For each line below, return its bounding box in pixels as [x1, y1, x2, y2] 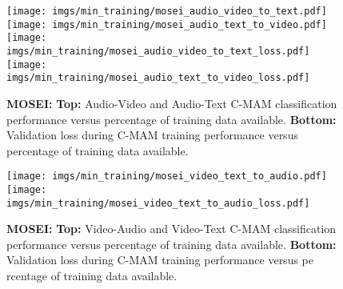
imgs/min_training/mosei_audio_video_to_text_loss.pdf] [6, 45, 310, 57]
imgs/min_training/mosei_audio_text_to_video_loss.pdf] [6, 72, 310, 84]
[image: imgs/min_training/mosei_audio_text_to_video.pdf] [6, 18, 327, 30]
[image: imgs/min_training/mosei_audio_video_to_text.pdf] [6, 6, 327, 17]
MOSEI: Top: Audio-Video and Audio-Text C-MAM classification [6, 94, 337, 111]
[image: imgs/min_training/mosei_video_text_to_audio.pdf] [6, 171, 327, 183]
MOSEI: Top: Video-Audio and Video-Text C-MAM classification [6, 220, 337, 237]
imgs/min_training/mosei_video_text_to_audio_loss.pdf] [6, 197, 310, 209]
